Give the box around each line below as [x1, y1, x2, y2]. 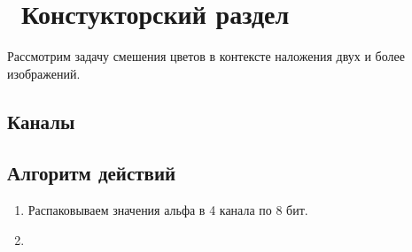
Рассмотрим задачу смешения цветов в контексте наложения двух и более [7, 47, 405, 65]
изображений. [7, 64, 81, 82]
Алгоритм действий [7, 159, 176, 187]
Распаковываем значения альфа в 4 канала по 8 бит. [27, 201, 308, 219]
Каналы [7, 107, 75, 134]
